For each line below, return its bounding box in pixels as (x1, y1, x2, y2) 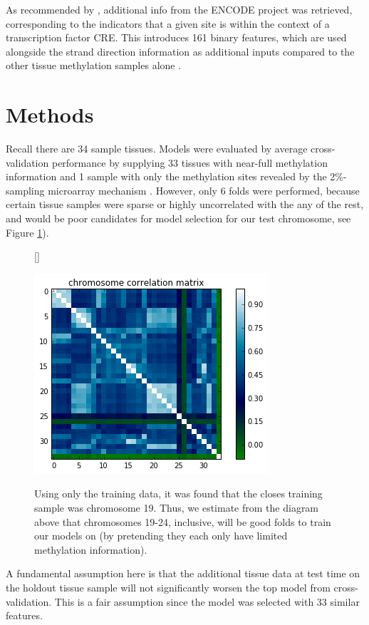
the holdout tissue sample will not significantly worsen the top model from (6, 580, 331, 594)
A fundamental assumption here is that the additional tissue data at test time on (6, 566, 360, 581)
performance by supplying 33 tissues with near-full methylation (51, 155, 328, 170)
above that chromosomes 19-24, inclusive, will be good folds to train (34, 514, 331, 529)
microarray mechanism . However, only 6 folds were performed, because (48, 182, 360, 197)
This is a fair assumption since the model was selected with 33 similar (54, 594, 360, 609)
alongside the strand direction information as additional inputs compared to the (6, 43, 355, 58)
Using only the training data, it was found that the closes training (34, 486, 323, 501)
